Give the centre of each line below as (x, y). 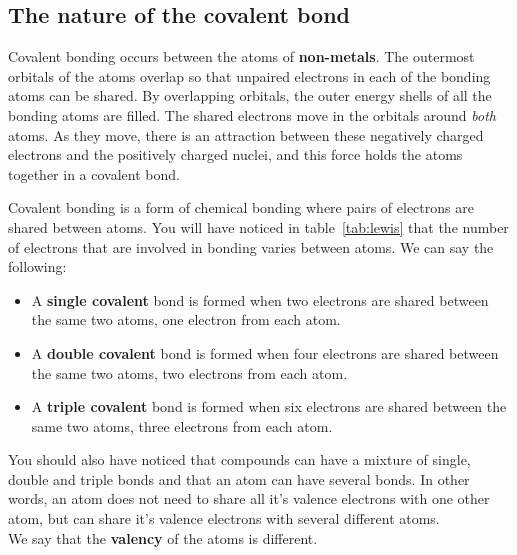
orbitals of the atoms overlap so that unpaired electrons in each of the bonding (249, 75)
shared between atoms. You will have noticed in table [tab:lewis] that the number (258, 226)
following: (37, 266)
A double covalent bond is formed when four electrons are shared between (265, 352)
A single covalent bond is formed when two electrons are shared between (260, 299)
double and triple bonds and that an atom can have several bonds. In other (239, 478)
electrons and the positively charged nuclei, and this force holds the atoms (235, 154)
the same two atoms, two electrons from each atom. (189, 372)
